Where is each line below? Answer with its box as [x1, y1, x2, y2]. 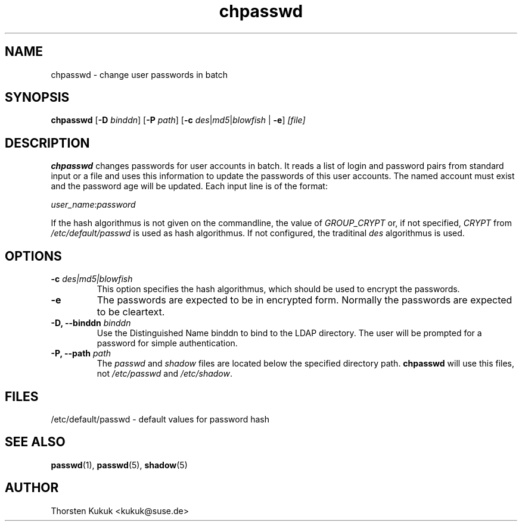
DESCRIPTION [5, 135, 90, 151]
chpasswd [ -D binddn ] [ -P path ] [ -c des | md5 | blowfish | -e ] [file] [51, 115, 306, 126]
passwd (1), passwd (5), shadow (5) [51, 459, 188, 470]
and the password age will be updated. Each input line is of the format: [51, 181, 328, 192]
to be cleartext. [97, 306, 165, 318]
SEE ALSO [5, 434, 66, 450]
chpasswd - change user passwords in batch [51, 69, 228, 80]
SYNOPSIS [5, 90, 70, 105]
